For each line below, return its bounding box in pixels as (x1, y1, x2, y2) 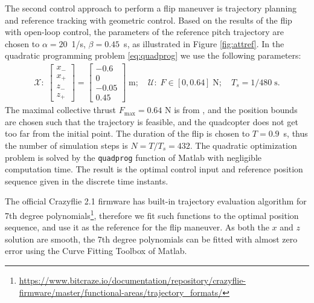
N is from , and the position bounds (165, 103, 298, 116)
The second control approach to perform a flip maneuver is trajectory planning (5, 2, 297, 14)
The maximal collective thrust (5, 103, 117, 116)
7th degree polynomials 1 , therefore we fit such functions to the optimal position (5, 207, 299, 221)
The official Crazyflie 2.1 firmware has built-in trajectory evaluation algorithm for (5, 195, 307, 207)
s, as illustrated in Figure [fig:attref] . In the (124, 37, 284, 50)
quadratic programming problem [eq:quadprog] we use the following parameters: (5, 49, 301, 62)
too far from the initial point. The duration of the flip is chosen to (5, 127, 250, 140)
